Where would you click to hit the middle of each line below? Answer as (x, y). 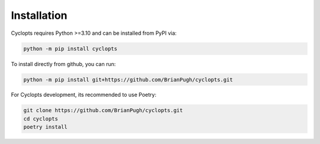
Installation (39, 15)
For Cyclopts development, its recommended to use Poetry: (84, 95)
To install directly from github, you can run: (63, 64)
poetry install (45, 127)
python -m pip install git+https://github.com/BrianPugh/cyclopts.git (128, 79)
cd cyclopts (41, 119)
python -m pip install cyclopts (71, 48)
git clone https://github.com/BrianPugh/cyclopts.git (103, 110)
